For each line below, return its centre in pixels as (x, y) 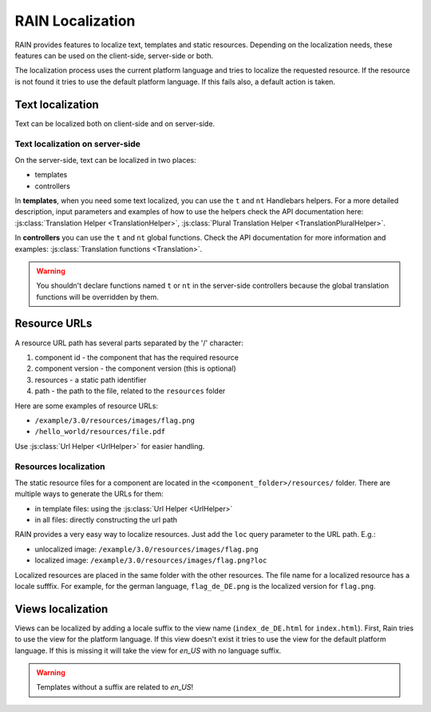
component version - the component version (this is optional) (136, 368)
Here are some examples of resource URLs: (87, 406)
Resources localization (60, 467)
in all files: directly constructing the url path (106, 520)
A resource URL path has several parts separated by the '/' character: (129, 343)
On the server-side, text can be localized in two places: (106, 160)
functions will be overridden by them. (98, 296)
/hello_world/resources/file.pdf (100, 432)
